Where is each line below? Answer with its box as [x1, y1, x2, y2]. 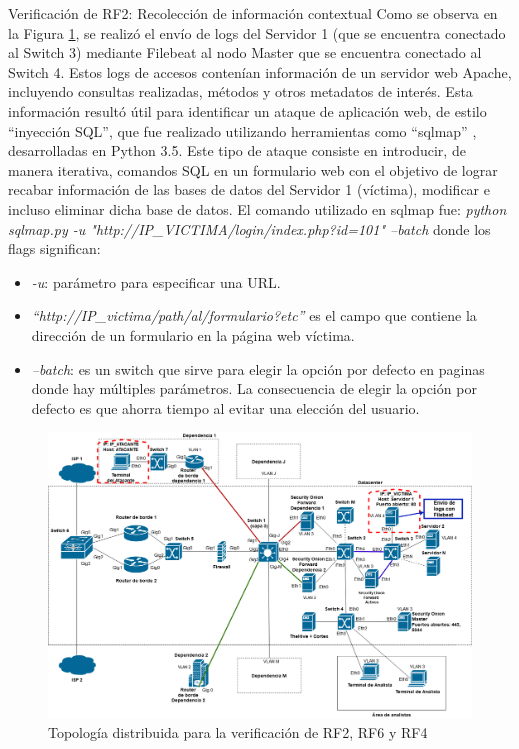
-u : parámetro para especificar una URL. [31, 271, 281, 292]
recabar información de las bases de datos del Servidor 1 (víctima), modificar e [8, 179, 490, 200]
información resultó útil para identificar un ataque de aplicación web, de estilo [8, 100, 487, 121]
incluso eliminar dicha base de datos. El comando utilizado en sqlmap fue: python [8, 198, 507, 219]
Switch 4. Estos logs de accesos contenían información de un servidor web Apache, [8, 61, 512, 82]
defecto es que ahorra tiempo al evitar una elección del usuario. [31, 397, 420, 418]
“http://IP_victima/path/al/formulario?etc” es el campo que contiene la [31, 305, 477, 326]
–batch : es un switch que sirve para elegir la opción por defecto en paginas [31, 358, 485, 379]
